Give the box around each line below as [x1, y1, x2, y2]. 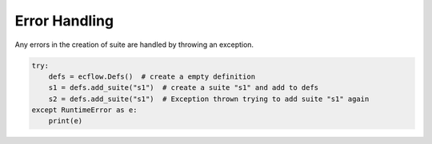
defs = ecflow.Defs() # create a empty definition [48, 72, 256, 81]
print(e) [48, 116, 83, 126]
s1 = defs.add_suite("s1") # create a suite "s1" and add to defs [48, 84, 319, 92]
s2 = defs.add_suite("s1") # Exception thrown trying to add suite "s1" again [48, 94, 370, 103]
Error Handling [14, 12, 114, 29]
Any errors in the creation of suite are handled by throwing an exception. [14, 40, 254, 49]
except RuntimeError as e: [31, 106, 138, 115]
